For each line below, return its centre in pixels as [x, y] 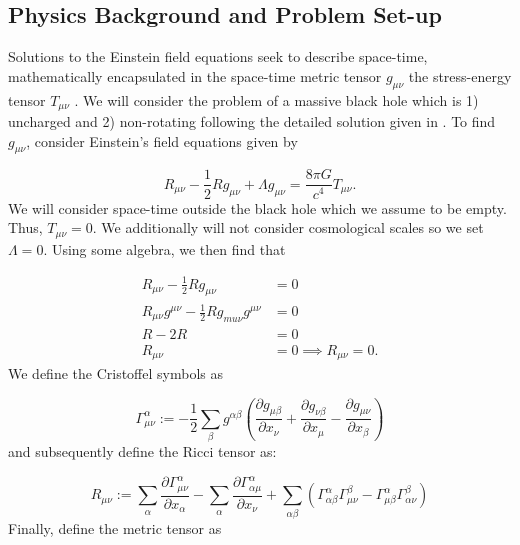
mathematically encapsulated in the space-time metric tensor [195, 75]
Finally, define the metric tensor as [115, 527]
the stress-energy [460, 75]
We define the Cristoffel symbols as [115, 373]
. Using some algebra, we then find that [164, 248]
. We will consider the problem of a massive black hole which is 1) [276, 99]
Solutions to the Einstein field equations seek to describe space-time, [218, 56]
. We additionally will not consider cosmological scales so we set [288, 227]
